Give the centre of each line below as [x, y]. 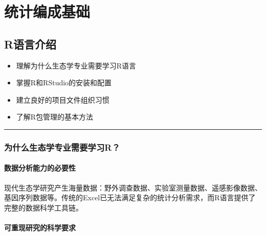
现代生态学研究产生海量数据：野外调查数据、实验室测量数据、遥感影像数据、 [133, 187]
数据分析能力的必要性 [40, 168]
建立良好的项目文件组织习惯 [63, 99]
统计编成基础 [47, 11]
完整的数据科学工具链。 [43, 207]
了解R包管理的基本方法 [55, 117]
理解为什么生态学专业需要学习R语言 [76, 65]
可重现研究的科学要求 [40, 227]
